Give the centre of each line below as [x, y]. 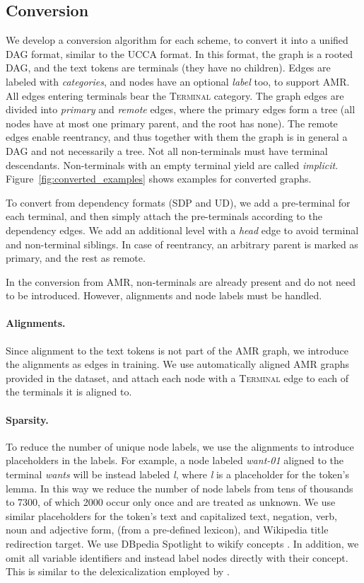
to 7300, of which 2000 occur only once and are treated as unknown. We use [171, 502]
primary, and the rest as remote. [76, 258]
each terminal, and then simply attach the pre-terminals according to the [164, 216]
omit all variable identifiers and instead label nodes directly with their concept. [177, 557]
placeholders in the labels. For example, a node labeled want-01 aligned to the [175, 460]
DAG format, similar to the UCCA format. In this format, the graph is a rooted [180, 53]
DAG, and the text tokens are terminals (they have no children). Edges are [168, 68]
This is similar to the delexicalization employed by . [118, 571]
